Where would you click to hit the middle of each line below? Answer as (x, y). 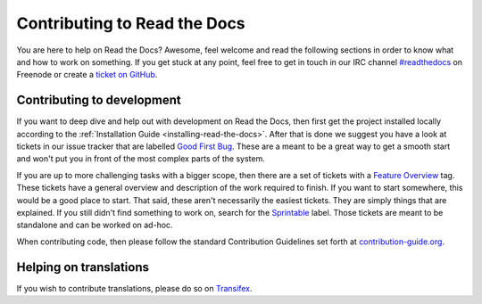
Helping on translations (83, 267)
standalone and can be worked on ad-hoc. (95, 225)
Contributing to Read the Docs (131, 23)
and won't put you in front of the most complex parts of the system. (141, 159)
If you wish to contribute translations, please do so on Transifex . (134, 288)
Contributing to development (99, 100)
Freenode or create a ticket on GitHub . (87, 75)
